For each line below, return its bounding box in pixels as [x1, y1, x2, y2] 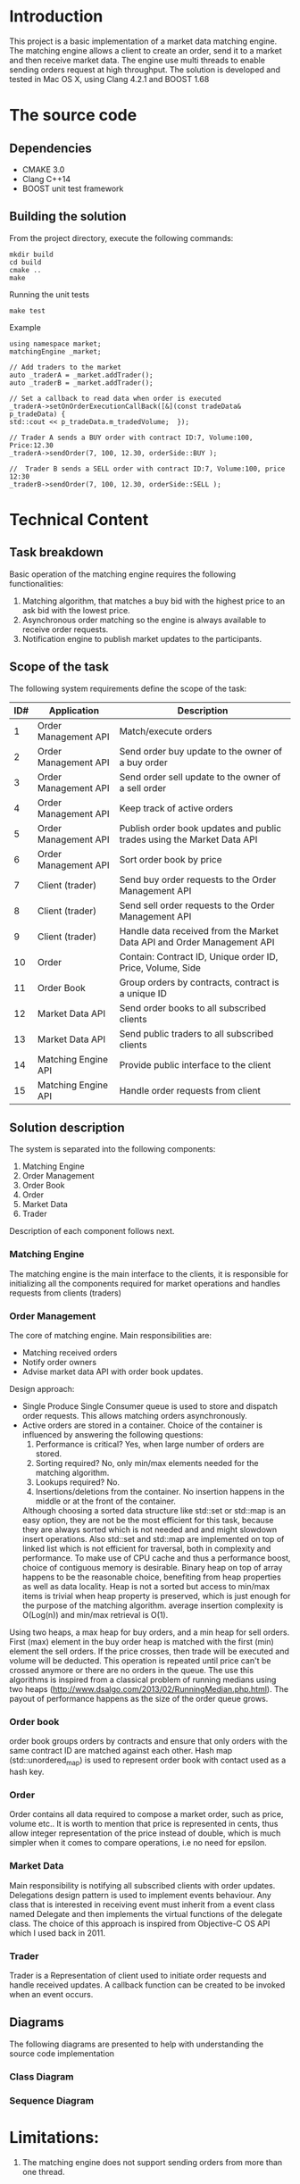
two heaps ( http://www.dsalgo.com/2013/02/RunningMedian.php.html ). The [9, 1683, 288, 1694]
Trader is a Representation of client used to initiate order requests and [9, 1970, 267, 1980]
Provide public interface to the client [119, 1058, 271, 1071]
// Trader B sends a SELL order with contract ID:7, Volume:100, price [9, 464, 286, 473]
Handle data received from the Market [119, 924, 279, 937]
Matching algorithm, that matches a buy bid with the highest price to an [21, 596, 286, 606]
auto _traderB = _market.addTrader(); [9, 378, 154, 388]
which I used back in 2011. [9, 1927, 105, 1938]
